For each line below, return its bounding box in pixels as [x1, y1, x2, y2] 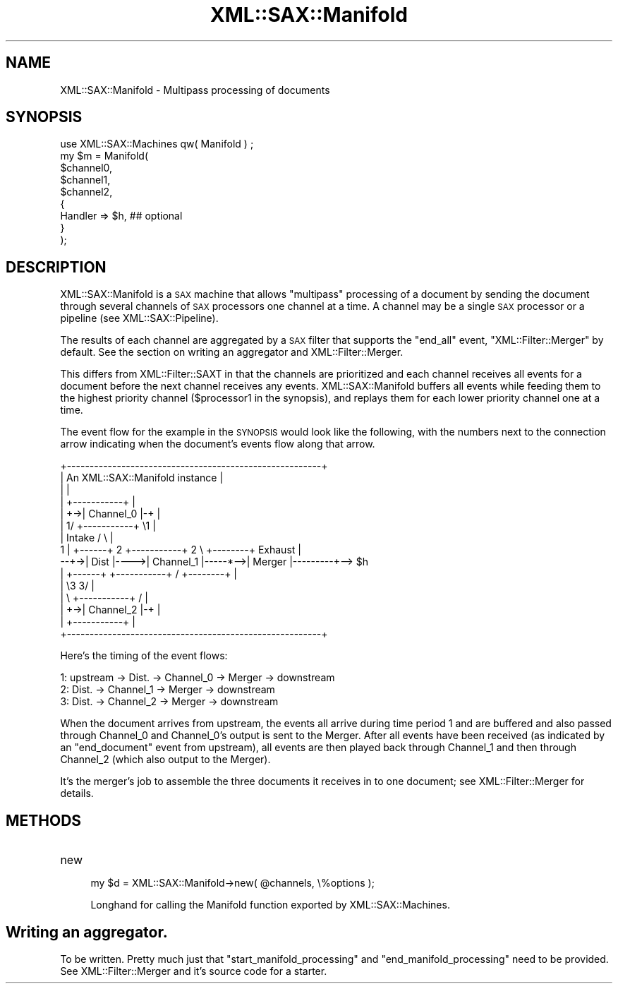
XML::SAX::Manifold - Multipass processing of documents [60, 83, 330, 96]
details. [60, 787, 94, 800]
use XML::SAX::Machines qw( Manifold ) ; [60, 138, 254, 150]
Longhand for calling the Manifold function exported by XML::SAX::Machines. [90, 899, 450, 911]
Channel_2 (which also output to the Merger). [60, 753, 271, 766]
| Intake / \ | [60, 532, 114, 544]
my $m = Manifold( [60, 150, 149, 162]
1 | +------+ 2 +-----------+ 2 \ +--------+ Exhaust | [60, 544, 301, 556]
